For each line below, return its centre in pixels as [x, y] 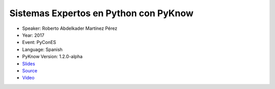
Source [30, 70]
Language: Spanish [43, 49]
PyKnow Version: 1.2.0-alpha [52, 57]
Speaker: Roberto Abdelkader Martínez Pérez [70, 28]
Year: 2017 [33, 35]
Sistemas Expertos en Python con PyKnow [101, 13]
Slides [29, 64]
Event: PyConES [39, 42]
